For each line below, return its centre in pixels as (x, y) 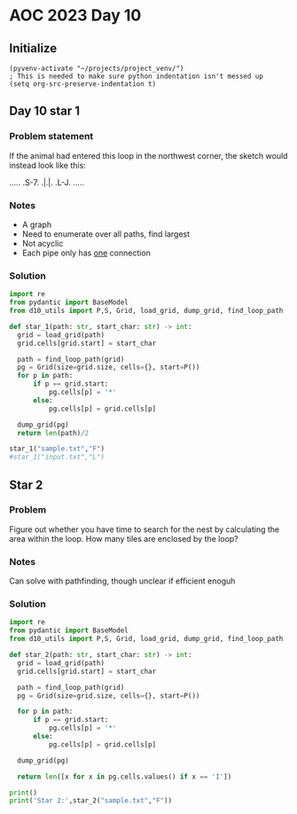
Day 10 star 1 (45, 111)
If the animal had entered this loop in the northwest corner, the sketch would (148, 155)
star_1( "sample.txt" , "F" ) (57, 449)
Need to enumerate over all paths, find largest (106, 234)
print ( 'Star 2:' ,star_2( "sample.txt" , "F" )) (91, 801)
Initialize (33, 48)
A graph (36, 224)
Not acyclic (43, 243)
